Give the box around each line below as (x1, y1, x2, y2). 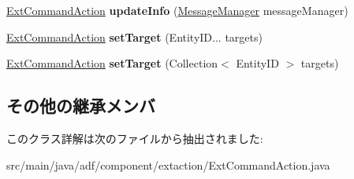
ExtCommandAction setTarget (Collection (6, 55, 218, 71)
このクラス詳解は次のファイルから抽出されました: (6, 130, 263, 146)
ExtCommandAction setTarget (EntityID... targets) (6, 28, 263, 45)
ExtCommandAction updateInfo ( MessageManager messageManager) (6, 2, 348, 18)
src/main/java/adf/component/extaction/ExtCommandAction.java (6, 156, 330, 173)
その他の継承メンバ (6, 93, 155, 118)
